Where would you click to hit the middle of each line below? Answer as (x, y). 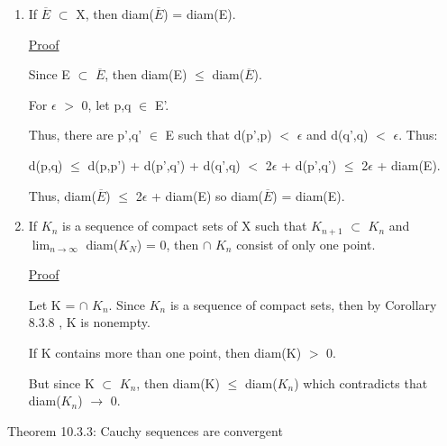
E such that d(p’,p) (219, 135)
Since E (49, 74)
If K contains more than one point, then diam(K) (165, 352)
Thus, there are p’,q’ (85, 135)
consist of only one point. (306, 244)
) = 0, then (168, 244)
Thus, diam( (62, 195)
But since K (61, 382)
